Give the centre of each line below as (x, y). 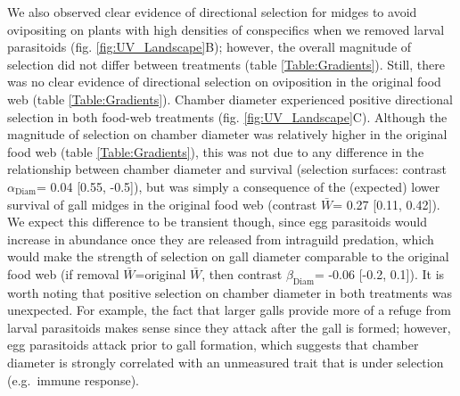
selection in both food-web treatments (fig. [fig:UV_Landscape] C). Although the (227, 116)
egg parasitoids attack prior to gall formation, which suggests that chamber (213, 345)
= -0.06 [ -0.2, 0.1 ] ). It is (379, 273)
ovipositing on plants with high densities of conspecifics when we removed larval (226, 29)
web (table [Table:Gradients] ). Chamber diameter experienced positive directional (230, 99)
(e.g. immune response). (73, 379)
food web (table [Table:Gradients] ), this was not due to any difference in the (216, 151)
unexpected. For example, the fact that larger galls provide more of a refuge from (229, 310)
